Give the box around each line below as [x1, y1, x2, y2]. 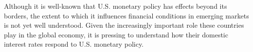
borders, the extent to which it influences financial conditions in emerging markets [4, 10, 249, 20]
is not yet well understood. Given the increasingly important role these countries [4, 20, 244, 30]
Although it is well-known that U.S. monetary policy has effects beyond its [4, 1, 227, 11]
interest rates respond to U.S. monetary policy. [4, 39, 144, 49]
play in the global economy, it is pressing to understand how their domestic [4, 29, 228, 39]
